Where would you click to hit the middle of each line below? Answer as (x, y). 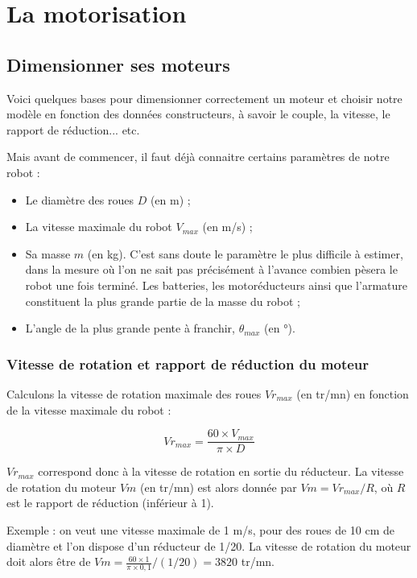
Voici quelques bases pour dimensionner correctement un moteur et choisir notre (204, 98)
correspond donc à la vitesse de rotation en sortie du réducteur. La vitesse (221, 471)
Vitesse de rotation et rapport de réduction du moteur (188, 363)
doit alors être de (49, 561)
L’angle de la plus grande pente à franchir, (130, 328)
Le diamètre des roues (79, 199)
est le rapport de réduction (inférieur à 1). (110, 503)
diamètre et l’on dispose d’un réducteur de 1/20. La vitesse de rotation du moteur (209, 545)
